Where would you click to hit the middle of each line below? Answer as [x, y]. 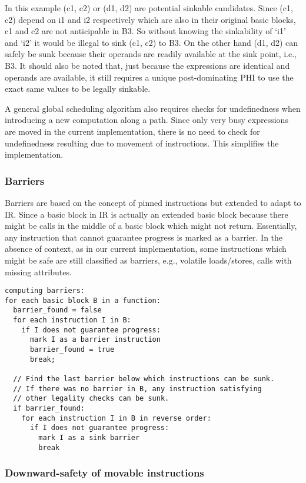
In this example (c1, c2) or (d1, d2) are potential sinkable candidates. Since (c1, [149, 8]
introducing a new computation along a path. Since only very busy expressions [147, 120]
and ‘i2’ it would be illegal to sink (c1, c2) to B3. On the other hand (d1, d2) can [152, 42]
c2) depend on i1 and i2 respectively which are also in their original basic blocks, [150, 19]
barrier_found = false [57, 310]
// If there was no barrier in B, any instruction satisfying [137, 389]
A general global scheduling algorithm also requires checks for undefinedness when [153, 108]
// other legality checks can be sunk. [91, 399]
